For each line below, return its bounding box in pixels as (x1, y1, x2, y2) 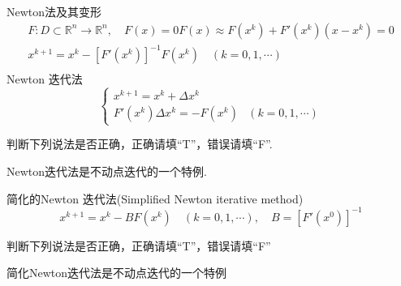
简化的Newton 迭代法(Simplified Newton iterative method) (6, 190, 304, 207)
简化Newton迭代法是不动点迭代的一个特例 (6, 264, 227, 281)
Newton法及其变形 (6, 3, 102, 19)
